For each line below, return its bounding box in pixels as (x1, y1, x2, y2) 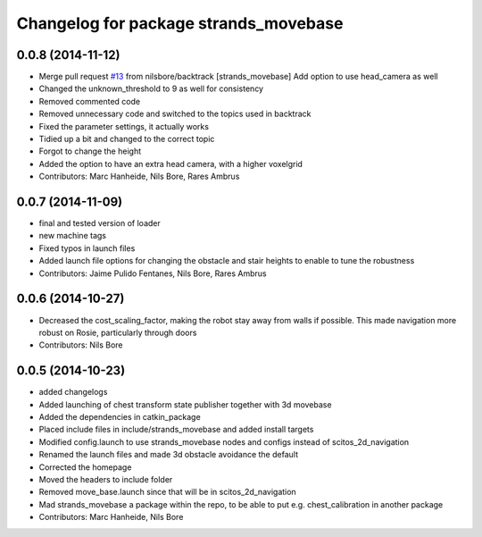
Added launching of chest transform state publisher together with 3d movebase (38, 399, 332, 410)
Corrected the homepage (38, 461, 132, 473)
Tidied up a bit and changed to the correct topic (38, 134, 215, 145)
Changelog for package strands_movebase (16, 13, 344, 33)
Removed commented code (38, 96, 141, 106)
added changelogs (38, 387, 108, 398)
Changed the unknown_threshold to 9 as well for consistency (38, 83, 263, 94)
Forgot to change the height (38, 146, 142, 156)
